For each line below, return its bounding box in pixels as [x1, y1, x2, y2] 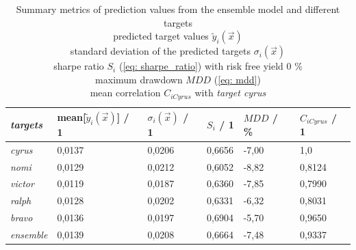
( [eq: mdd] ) [214, 72, 261, 86]
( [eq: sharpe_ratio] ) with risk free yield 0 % [118, 59, 303, 73]
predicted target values [113, 29, 209, 43]
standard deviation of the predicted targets [70, 44, 251, 58]
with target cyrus [194, 85, 266, 100]
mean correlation [90, 85, 161, 100]
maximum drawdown [95, 72, 183, 86]
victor [10, 176, 34, 191]
